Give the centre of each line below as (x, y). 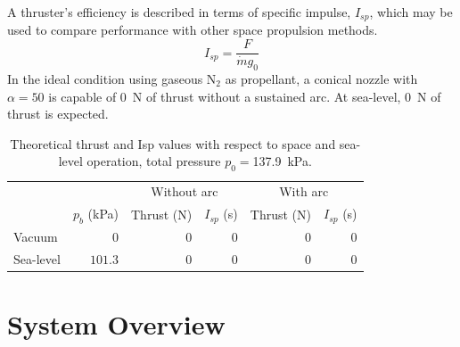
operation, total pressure (154, 161)
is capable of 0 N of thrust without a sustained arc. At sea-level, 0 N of (245, 96)
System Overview (116, 324)
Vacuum (36, 237)
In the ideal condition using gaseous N (112, 78)
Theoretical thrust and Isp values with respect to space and (173, 143)
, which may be (411, 12)
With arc (304, 191)
